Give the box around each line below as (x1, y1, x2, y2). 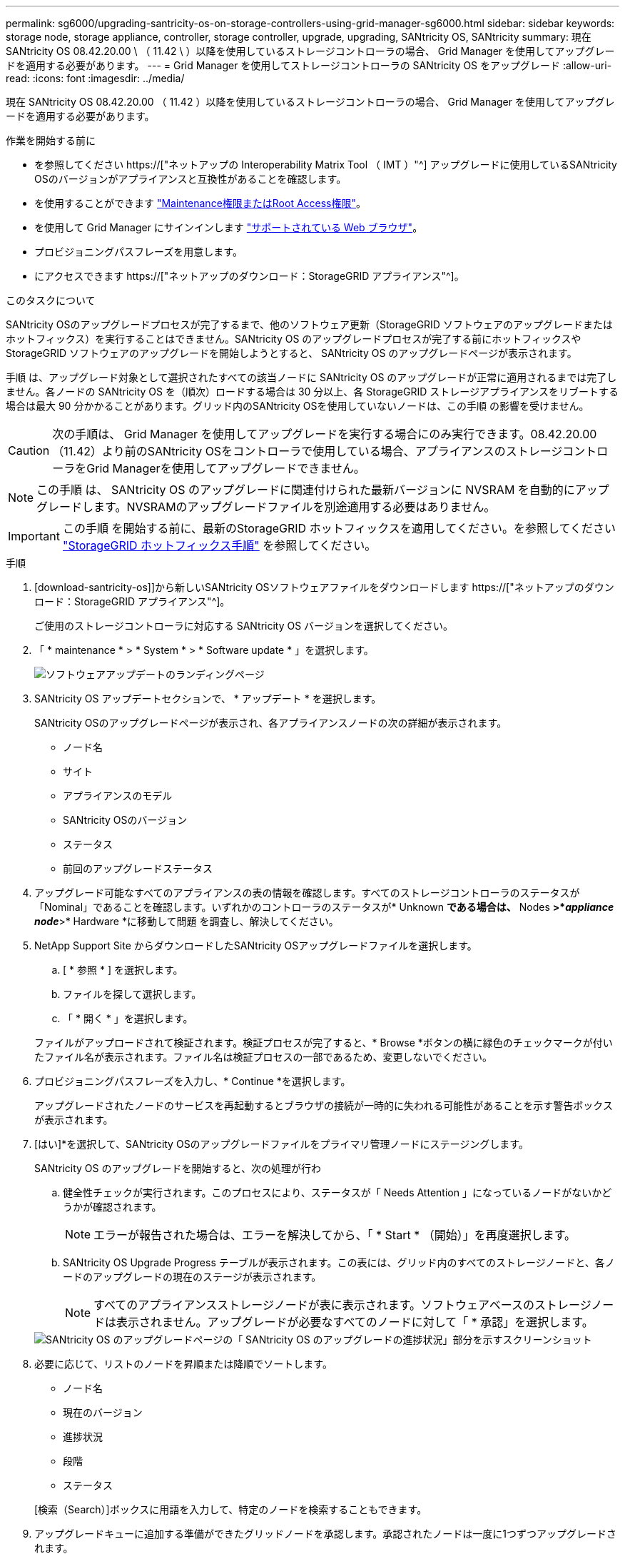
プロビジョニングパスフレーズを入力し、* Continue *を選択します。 (34, 1075, 351, 1087)
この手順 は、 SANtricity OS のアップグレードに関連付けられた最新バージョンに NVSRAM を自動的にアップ (36, 483, 609, 497)
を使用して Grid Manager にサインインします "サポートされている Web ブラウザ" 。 (34, 221, 423, 233)
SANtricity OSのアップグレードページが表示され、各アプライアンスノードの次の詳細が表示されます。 (34, 717, 507, 729)
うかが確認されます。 (63, 1201, 162, 1213)
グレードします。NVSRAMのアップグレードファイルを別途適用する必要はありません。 (36, 500, 496, 514)
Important (8, 529, 60, 543)
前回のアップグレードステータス (63, 862, 213, 874)
